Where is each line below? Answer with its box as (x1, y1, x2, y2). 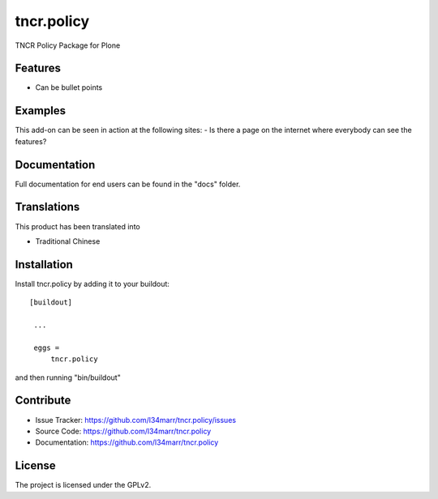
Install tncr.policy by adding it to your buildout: (15, 279, 170, 288)
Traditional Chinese (35, 236, 101, 246)
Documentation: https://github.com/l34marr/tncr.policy (35, 437, 219, 447)
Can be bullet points (35, 83, 103, 92)
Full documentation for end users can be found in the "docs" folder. (15, 179, 241, 189)
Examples (15, 104, 67, 117)
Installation (15, 258, 73, 271)
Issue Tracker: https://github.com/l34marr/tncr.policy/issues (35, 415, 237, 424)
